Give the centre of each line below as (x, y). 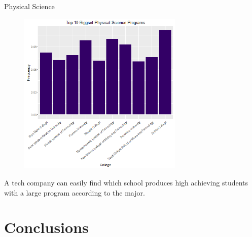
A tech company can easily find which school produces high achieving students (126, 182)
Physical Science (29, 6)
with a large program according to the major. (75, 192)
